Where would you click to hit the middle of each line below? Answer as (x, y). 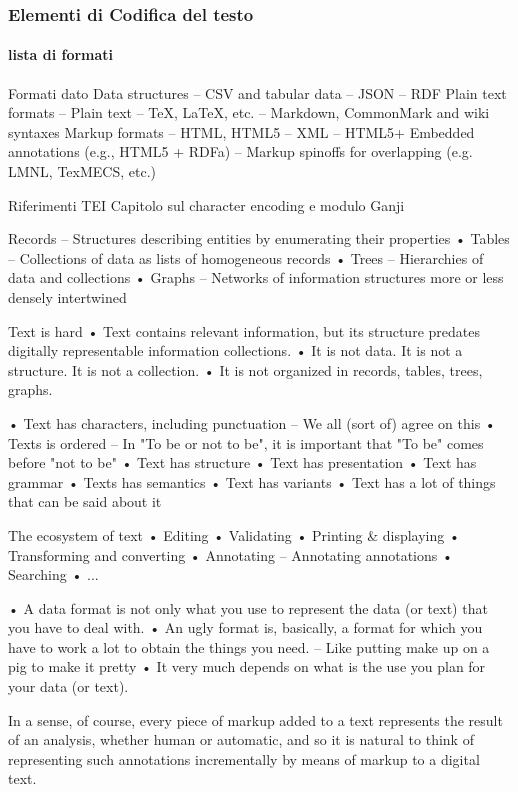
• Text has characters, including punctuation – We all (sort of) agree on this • (252, 422)
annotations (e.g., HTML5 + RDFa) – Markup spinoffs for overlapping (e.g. (240, 151)
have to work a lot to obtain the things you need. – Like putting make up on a (249, 646)
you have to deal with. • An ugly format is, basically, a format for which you (245, 627)
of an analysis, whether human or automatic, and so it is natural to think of (241, 739)
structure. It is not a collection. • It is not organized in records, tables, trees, (245, 369)
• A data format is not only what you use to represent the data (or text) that (248, 607)
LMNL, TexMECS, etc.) (82, 171)
